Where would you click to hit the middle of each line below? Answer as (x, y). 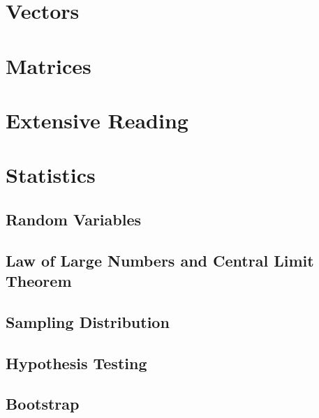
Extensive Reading (97, 120)
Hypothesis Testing (76, 363)
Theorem (39, 281)
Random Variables (74, 219)
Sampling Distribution (88, 321)
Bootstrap (43, 404)
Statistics (51, 175)
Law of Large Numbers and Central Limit (160, 260)
